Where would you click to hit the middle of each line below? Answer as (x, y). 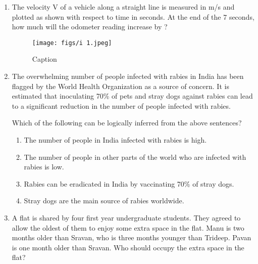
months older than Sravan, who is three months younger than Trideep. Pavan (132, 237)
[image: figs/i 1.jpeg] (72, 43)
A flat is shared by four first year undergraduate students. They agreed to (126, 217)
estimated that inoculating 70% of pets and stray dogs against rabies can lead (132, 96)
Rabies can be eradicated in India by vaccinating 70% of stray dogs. (129, 183)
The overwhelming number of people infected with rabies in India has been (128, 76)
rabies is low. (44, 167)
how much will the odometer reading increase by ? (90, 27)
